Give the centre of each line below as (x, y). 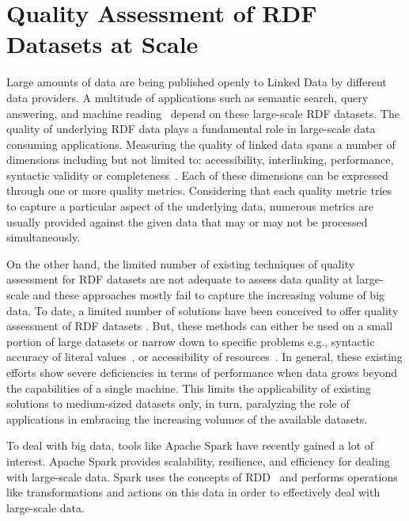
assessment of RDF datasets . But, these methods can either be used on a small (200, 326)
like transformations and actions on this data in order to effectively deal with (193, 492)
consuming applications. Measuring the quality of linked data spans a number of (201, 144)
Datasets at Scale (102, 44)
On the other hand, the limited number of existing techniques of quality (181, 263)
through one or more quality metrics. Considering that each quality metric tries (199, 190)
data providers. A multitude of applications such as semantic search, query (187, 97)
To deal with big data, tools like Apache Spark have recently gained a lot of (190, 445)
